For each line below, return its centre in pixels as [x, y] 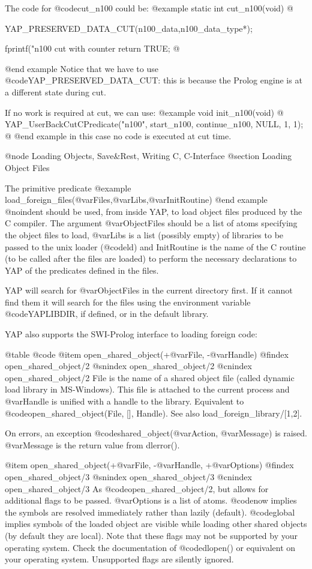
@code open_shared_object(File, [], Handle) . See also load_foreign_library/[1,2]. [154, 413]
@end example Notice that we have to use [82, 68]
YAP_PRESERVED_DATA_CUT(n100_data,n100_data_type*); [129, 28]
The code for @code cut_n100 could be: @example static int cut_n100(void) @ [149, 8]
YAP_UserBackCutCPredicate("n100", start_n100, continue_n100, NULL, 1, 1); [154, 124]
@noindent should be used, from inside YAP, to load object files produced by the [154, 211]
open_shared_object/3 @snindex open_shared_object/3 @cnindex [128, 477]
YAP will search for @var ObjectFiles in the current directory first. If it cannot [149, 290]
